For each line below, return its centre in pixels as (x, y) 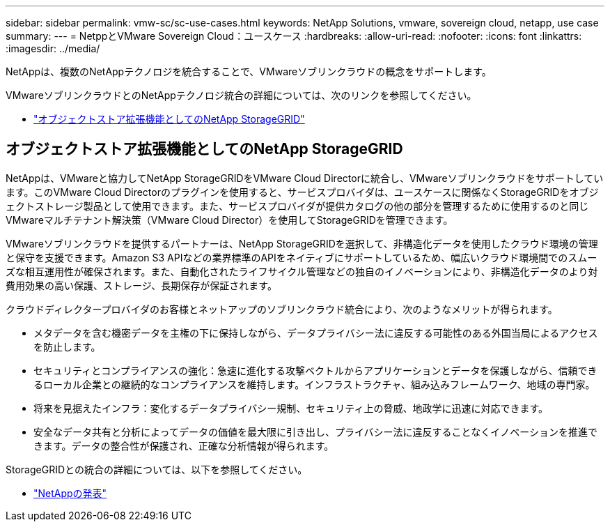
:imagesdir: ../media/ (53, 48)
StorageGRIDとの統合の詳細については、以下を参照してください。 (157, 469)
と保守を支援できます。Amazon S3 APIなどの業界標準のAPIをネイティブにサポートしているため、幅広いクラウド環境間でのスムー (302, 257)
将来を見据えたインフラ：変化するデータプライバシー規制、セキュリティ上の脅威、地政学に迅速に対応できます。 (291, 408)
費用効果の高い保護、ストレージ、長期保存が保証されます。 (141, 285)
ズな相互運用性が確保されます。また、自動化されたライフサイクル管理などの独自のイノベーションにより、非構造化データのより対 (302, 271)
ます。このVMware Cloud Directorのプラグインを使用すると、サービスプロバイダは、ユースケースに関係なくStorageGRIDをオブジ (302, 192)
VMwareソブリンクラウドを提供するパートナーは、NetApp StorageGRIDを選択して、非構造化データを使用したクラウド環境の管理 (302, 243)
